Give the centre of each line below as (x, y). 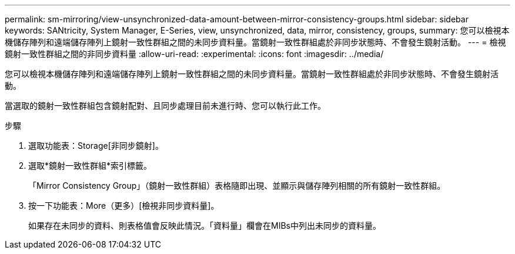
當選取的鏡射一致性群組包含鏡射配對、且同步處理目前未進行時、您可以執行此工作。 (165, 106)
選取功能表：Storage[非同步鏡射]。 (96, 146)
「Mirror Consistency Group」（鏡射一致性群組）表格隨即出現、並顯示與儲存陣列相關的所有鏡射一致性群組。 (237, 186)
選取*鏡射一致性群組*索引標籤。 (90, 166)
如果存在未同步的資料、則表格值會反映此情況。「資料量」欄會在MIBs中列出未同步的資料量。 (205, 225)
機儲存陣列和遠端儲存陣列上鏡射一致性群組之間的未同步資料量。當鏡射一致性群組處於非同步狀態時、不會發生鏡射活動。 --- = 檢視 (255, 42)
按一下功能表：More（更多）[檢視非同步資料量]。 (124, 205)
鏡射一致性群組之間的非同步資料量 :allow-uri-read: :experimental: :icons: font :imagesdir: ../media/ (194, 54)
